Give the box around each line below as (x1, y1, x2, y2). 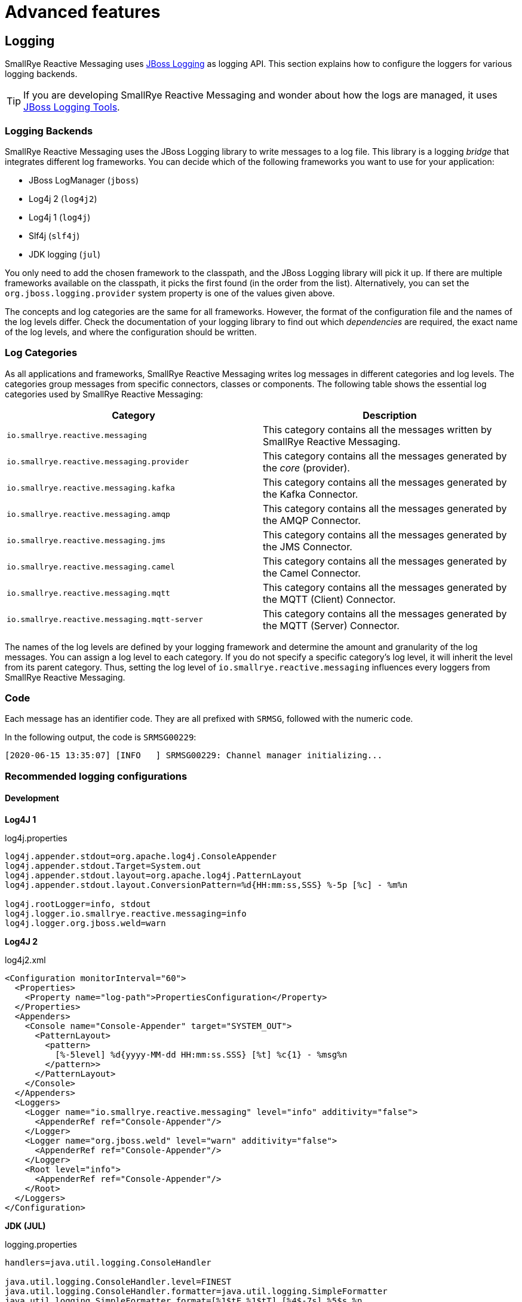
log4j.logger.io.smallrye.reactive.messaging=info (5, 909, 247, 919)
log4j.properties (5, 833, 67, 844)
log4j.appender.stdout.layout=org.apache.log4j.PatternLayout (5, 871, 302, 881)
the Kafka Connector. (263, 488, 358, 500)
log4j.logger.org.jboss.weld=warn (5, 918, 166, 929)
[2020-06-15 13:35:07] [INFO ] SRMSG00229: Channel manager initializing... (5, 750, 383, 761)
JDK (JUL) (5, 1221, 46, 1231)
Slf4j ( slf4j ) (29, 230, 80, 241)
